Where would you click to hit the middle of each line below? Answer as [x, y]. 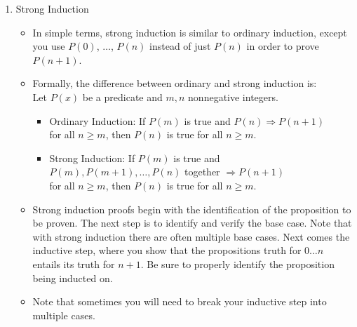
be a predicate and [122, 96]
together [202, 172]
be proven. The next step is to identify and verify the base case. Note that [192, 223]
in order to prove [283, 46]
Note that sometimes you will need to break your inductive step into [180, 301]
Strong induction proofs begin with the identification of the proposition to [192, 209]
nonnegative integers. [233, 96]
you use [49, 46]
